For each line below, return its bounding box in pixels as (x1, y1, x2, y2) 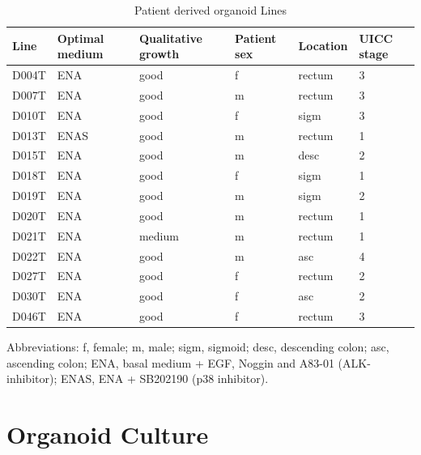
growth (138, 45, 180, 62)
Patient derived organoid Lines (134, 2, 287, 18)
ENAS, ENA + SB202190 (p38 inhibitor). (60, 370, 269, 387)
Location (298, 37, 348, 54)
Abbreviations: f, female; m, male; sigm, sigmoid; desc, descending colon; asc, (6, 338, 389, 355)
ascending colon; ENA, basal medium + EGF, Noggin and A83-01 (6, 354, 334, 371)
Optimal (57, 29, 104, 46)
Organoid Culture (6, 418, 209, 451)
